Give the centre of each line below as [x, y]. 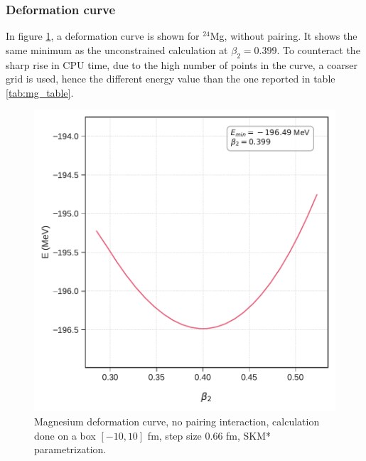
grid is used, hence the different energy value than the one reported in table [171, 79]
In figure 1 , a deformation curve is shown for [103, 36]
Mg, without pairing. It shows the [284, 36]
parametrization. [70, 449]
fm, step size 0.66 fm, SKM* [209, 435]
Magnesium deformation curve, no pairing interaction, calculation [177, 421]
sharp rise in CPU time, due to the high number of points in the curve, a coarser [182, 64]
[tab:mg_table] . [40, 92]
